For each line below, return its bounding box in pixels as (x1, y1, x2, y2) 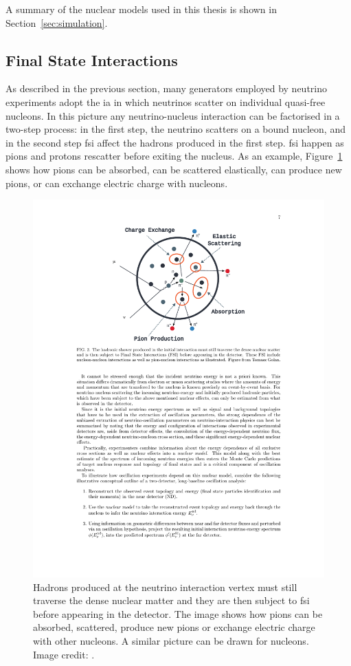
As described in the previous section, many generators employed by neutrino (5, 81, 328, 96)
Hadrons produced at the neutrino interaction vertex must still (33, 579, 297, 594)
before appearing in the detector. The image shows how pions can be (33, 606, 323, 621)
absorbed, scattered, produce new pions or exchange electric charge (33, 620, 315, 634)
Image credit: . (33, 647, 95, 661)
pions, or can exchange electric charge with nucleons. (5, 175, 228, 190)
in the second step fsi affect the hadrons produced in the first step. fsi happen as (5, 135, 344, 149)
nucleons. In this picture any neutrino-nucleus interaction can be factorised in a (5, 108, 340, 122)
